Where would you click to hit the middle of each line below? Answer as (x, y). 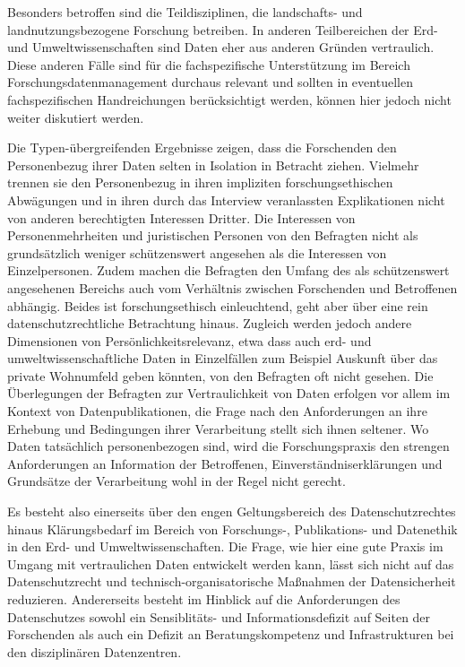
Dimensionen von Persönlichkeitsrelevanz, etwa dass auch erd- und (189, 340)
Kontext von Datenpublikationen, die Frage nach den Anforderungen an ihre (217, 411)
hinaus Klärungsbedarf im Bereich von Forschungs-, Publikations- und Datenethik (232, 528)
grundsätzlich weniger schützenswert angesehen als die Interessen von (197, 252)
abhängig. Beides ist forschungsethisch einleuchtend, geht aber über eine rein (218, 305)
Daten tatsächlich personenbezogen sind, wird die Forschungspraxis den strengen (228, 446)
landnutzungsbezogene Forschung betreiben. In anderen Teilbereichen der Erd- (223, 29)
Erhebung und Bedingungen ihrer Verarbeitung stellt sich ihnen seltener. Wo (218, 428)
